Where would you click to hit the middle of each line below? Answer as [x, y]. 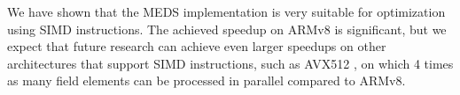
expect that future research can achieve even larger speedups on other [197, 46]
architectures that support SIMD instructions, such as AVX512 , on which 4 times [230, 63]
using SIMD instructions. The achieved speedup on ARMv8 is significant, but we [227, 29]
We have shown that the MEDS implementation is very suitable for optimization [226, 11]
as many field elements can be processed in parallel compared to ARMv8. [207, 80]
